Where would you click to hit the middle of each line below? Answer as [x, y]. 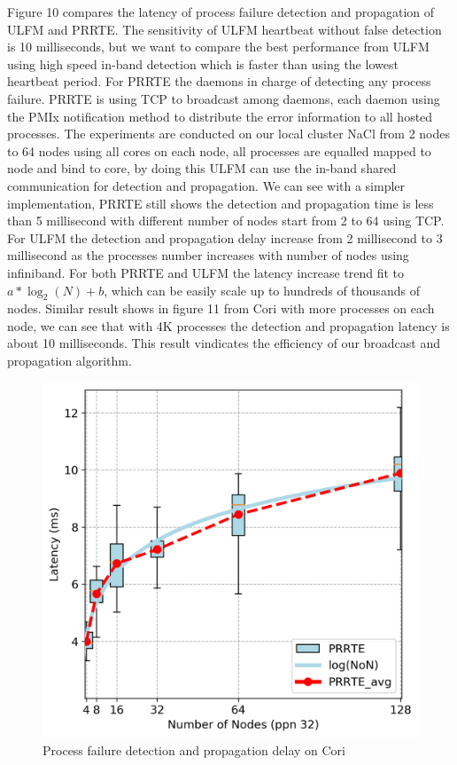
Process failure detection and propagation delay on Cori [194, 750]
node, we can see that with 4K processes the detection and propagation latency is [228, 325]
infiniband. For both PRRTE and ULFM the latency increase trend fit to [206, 272]
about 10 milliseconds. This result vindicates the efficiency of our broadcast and [224, 343]
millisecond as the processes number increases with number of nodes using [208, 255]
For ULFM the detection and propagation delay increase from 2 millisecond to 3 [225, 237]
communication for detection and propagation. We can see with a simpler [206, 185]
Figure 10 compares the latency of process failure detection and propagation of [221, 12]
